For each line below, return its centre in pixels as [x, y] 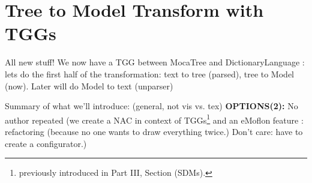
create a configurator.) [46, 143]
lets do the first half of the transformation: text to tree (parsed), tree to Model [149, 73]
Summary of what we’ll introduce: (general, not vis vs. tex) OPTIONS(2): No [151, 106]
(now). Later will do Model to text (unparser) [89, 85]
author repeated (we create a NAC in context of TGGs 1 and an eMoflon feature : [154, 119]
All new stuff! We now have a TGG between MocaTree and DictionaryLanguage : [155, 62]
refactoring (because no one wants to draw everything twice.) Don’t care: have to [154, 131]
